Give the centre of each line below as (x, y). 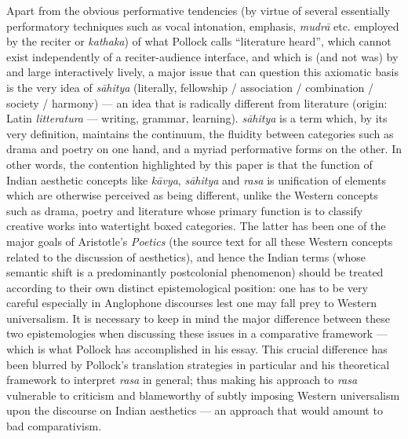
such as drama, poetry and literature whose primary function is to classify (185, 210)
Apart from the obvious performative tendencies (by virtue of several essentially (199, 10)
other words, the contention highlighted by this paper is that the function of (189, 164)
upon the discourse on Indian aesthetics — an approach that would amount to (195, 410)
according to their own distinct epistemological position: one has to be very (187, 287)
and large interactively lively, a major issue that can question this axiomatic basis (202, 72)
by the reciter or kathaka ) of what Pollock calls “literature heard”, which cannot (199, 41)
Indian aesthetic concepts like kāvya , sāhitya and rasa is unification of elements (196, 179)
